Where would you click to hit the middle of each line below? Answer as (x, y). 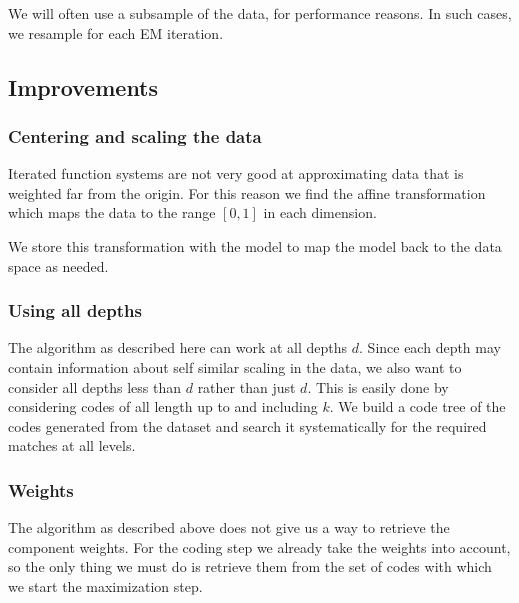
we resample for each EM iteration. (116, 32)
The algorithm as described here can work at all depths (178, 347)
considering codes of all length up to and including (163, 406)
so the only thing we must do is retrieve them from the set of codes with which (250, 566)
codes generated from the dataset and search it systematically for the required (247, 425)
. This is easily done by (378, 386)
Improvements (83, 86)
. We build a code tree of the (417, 406)
